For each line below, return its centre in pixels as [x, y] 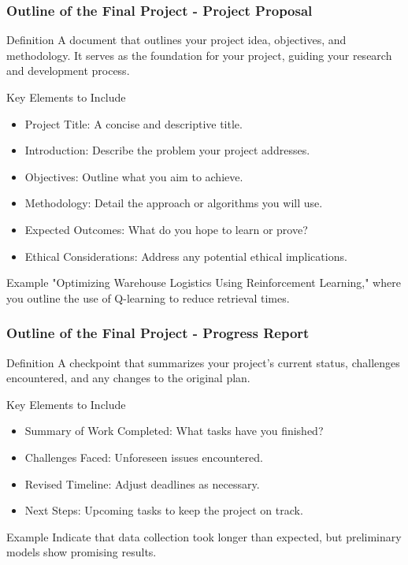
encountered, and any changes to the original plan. [128, 378]
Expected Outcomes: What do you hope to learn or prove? [166, 229]
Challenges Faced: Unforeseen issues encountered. [144, 457]
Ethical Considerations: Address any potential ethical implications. [186, 256]
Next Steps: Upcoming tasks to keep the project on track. [164, 510]
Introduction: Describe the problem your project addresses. [167, 150]
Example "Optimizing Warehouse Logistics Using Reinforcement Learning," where [204, 282]
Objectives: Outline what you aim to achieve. [134, 176]
